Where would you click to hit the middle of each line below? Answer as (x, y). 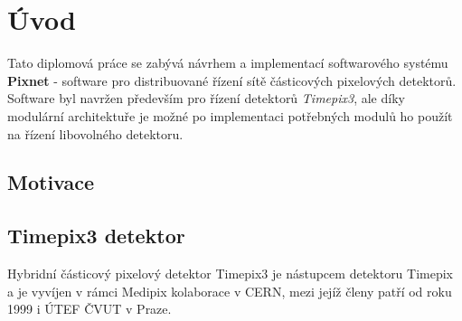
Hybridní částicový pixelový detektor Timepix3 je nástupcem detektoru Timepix (231, 274)
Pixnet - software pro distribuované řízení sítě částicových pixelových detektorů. (232, 80)
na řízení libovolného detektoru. (95, 133)
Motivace (51, 182)
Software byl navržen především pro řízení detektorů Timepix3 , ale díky (206, 98)
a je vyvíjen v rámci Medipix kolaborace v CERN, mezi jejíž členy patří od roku (230, 291)
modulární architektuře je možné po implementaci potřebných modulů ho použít (230, 115)
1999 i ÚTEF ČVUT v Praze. (90, 309)
